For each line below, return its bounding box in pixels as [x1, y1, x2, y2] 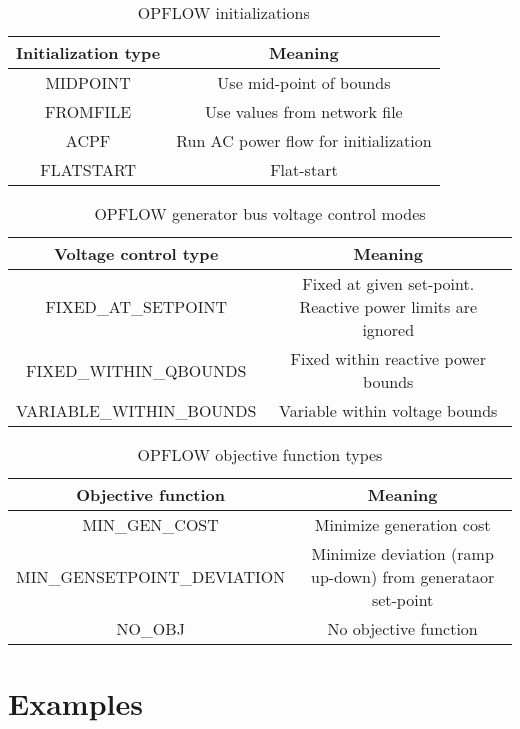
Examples [8, 683, 143, 724]
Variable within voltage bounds [279, 399, 498, 422]
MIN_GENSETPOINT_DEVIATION [16, 565, 286, 588]
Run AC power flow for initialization [176, 129, 432, 152]
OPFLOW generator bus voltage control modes [94, 202, 426, 225]
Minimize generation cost [314, 513, 491, 536]
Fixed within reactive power [290, 347, 486, 370]
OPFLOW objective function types [137, 443, 383, 466]
